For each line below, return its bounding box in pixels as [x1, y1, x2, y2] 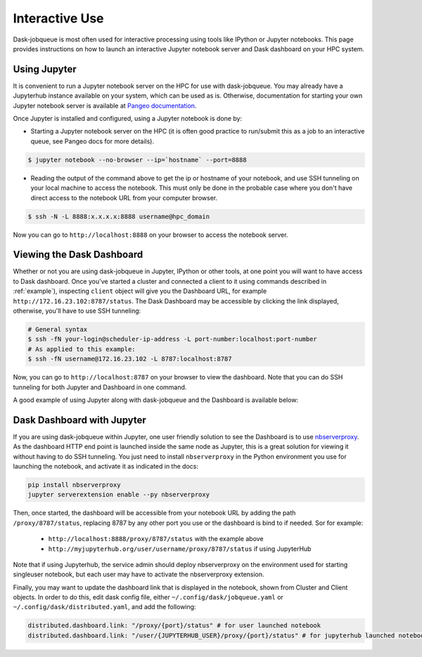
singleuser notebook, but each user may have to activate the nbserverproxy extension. [13, 570, 264, 579]
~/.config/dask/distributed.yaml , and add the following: [13, 603, 196, 611]
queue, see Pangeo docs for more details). [30, 137, 155, 145]
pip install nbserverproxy [27, 481, 121, 488]
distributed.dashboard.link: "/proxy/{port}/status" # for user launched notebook [27, 622, 321, 630]
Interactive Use [13, 11, 104, 26]
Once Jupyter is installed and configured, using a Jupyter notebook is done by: [13, 115, 243, 123]
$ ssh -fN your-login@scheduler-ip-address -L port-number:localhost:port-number [27, 335, 318, 344]
